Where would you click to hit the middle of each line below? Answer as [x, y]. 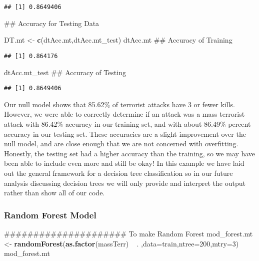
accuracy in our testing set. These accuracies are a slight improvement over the [125, 134]
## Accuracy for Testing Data [52, 23]
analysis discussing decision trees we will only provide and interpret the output [125, 183]
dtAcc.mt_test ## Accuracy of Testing [65, 72]
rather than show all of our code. [54, 193]
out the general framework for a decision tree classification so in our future [118, 173]
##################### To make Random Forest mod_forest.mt [128, 233]
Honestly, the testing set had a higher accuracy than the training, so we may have [130, 153]
